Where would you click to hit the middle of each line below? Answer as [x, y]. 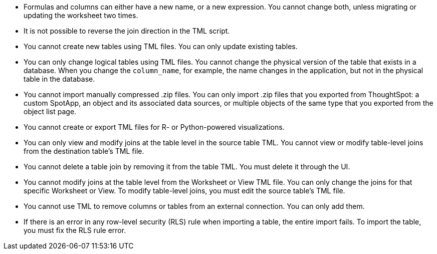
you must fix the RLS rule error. [75, 230]
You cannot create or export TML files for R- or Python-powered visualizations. [154, 127]
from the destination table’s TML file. [84, 151]
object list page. [50, 111]
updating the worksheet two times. [81, 15]
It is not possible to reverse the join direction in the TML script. [127, 31]
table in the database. [59, 79]
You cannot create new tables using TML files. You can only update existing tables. [161, 46]
